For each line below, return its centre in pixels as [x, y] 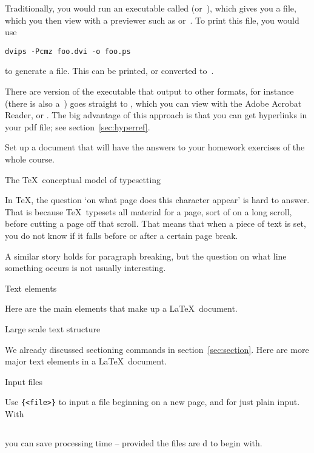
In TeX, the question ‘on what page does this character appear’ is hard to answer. [157, 200]
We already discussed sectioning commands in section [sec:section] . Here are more [157, 349]
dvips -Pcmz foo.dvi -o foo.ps [68, 51]
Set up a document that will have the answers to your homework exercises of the [155, 147]
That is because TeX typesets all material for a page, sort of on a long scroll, [149, 211]
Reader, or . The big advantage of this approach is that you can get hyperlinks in [156, 115]
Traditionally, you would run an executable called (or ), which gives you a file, [151, 8]
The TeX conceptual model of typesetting [83, 179]
